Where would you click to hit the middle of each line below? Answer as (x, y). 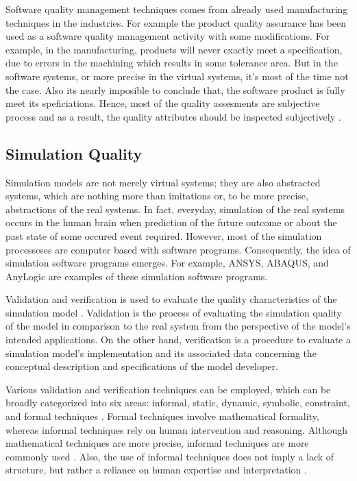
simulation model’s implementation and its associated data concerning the (161, 353)
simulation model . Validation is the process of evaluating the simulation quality (174, 312)
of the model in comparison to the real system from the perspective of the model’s (178, 326)
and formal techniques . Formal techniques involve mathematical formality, (162, 416)
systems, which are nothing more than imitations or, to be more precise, (157, 196)
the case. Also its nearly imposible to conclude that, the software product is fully (175, 89)
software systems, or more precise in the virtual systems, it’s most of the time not (177, 76)
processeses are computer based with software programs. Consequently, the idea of (178, 249)
